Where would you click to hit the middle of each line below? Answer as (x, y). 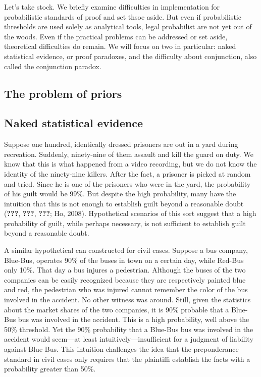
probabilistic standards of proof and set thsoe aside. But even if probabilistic (123, 16)
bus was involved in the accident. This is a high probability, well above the (134, 319)
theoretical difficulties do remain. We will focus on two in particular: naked (120, 46)
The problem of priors (63, 93)
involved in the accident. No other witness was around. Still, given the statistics (127, 300)
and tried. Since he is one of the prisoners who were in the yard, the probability (127, 183)
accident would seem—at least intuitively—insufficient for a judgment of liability (129, 339)
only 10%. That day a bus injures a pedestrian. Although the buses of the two (125, 270)
